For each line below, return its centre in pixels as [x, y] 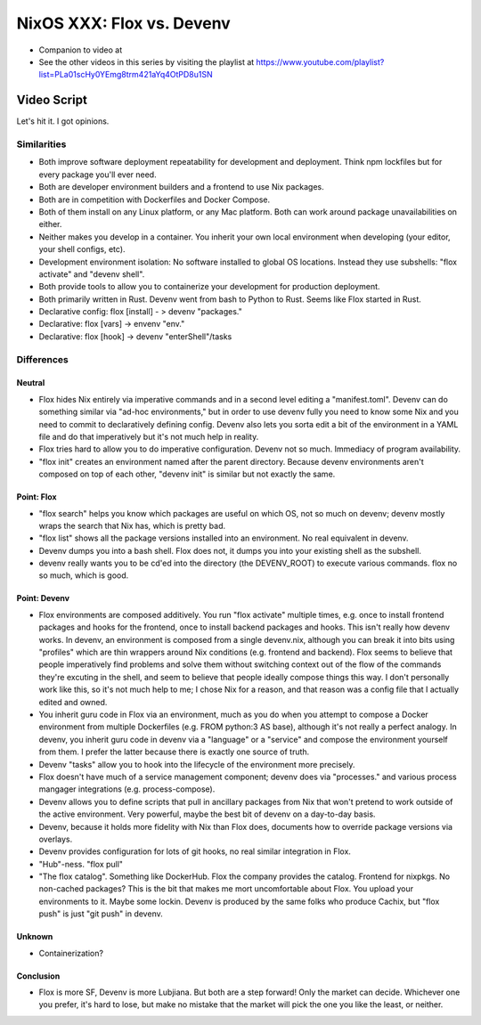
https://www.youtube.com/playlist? [320, 61]
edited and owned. [73, 702]
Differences [42, 359]
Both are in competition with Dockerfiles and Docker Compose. [155, 199]
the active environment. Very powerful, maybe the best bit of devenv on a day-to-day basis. [207, 814]
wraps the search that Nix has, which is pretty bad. [132, 525]
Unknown [35, 937]
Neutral [31, 383]
